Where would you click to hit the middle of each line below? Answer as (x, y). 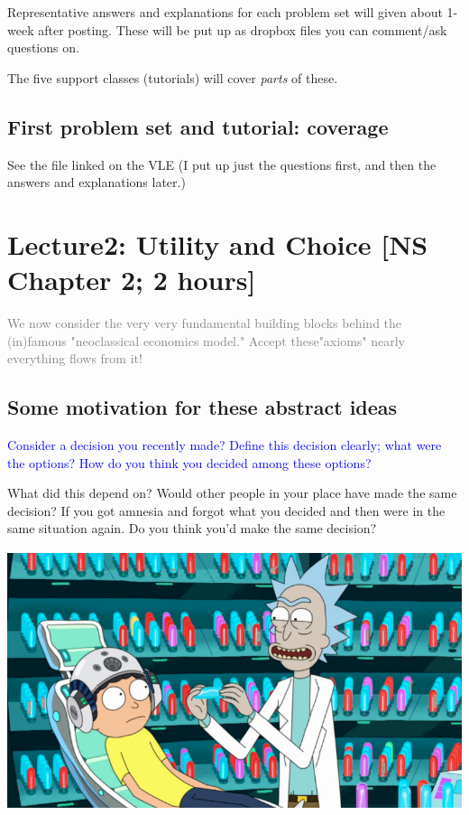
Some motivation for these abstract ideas (202, 407)
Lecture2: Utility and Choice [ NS (218, 244)
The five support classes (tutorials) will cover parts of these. (173, 77)
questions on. (43, 47)
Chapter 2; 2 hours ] (132, 280)
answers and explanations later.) (97, 182)
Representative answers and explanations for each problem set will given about (225, 12)
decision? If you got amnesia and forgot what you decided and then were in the (226, 510)
